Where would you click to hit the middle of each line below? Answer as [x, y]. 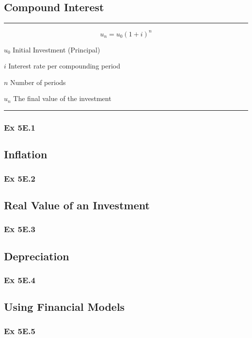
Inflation [26, 154]
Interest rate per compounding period [64, 66]
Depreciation [37, 256]
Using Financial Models [64, 307]
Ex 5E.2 [20, 178]
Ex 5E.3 [20, 229]
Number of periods [38, 82]
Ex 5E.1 [20, 127]
